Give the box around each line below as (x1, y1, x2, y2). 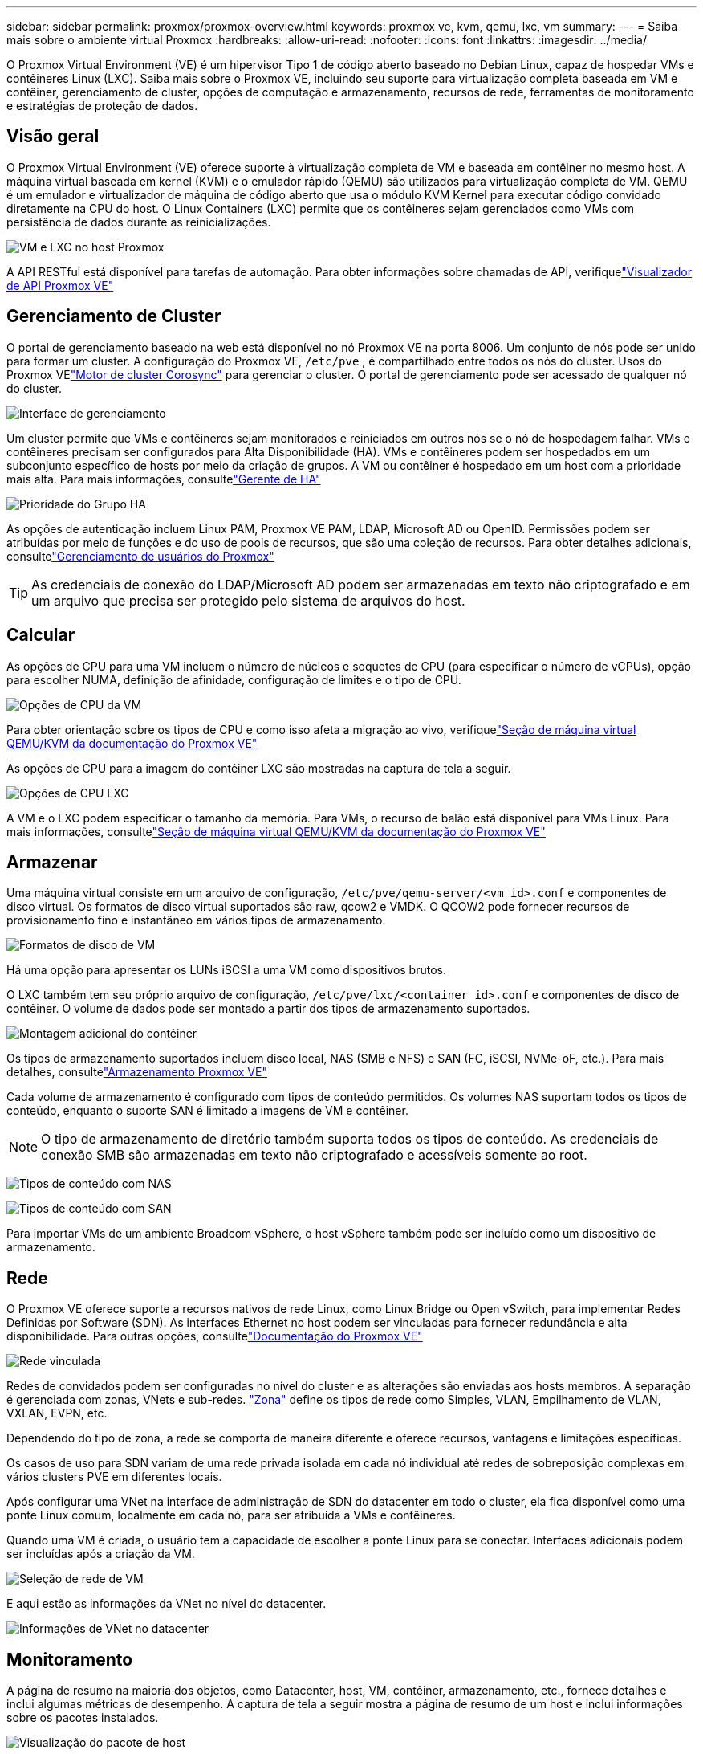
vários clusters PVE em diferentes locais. (6, 1470, 222, 1484)
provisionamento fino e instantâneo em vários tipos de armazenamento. (6, 913, 386, 928)
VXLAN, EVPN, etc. (6, 1406, 108, 1421)
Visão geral (6, 126, 100, 147)
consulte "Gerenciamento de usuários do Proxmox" (6, 549, 274, 563)
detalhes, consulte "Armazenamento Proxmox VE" (6, 1065, 267, 1079)
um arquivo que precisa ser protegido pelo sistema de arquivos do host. (31, 592, 465, 609)
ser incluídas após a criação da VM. (6, 1547, 195, 1561)
